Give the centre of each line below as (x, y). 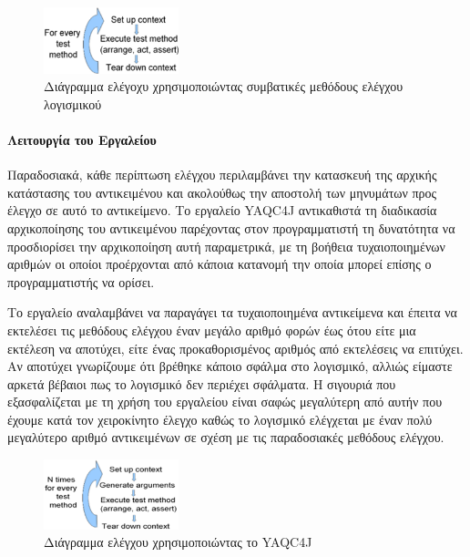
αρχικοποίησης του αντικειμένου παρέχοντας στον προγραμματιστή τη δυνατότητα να (231, 227)
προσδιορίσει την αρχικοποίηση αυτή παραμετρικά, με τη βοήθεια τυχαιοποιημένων (226, 246)
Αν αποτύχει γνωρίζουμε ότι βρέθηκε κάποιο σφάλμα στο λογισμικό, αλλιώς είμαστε (230, 366)
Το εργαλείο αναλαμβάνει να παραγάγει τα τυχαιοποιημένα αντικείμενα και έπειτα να (232, 312)
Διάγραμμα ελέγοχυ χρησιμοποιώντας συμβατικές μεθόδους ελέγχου (224, 86)
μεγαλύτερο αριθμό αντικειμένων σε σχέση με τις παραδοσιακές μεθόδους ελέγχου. (226, 437)
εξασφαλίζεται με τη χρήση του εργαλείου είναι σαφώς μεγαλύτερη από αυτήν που (225, 402)
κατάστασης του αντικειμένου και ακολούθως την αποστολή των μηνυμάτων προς (222, 192)
